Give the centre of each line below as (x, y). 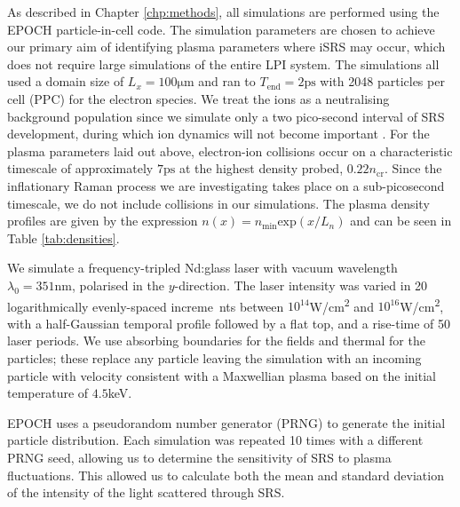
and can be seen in (401, 221)
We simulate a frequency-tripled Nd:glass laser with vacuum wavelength (202, 268)
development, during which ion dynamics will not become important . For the (218, 134)
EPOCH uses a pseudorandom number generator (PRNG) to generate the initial (226, 422)
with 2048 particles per (382, 81)
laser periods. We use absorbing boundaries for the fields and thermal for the (216, 341)
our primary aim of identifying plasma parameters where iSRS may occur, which (226, 47)
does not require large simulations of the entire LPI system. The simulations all (223, 63)
